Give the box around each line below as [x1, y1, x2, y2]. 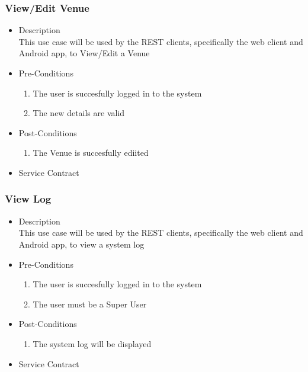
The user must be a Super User [33, 297, 147, 310]
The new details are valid [33, 107, 125, 119]
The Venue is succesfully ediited [33, 146, 149, 159]
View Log [5, 191, 52, 206]
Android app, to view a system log [18, 238, 145, 250]
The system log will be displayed [33, 337, 152, 349]
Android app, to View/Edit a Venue [18, 47, 150, 59]
